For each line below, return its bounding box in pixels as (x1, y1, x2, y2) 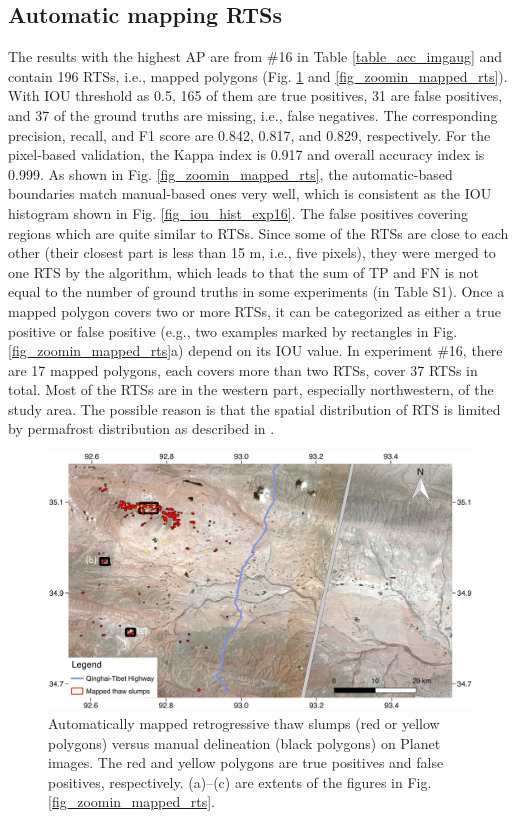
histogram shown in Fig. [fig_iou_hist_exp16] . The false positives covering (8, 202, 469, 223)
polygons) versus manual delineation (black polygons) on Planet (48, 732, 441, 753)
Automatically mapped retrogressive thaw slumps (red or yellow (48, 712, 440, 733)
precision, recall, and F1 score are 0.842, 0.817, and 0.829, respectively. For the (8, 124, 491, 145)
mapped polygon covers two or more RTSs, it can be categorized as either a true (8, 300, 501, 321)
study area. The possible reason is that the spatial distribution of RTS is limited (8, 398, 501, 419)
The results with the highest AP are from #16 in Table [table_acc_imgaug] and (8, 46, 503, 67)
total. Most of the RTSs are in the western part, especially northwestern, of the (8, 379, 494, 400)
